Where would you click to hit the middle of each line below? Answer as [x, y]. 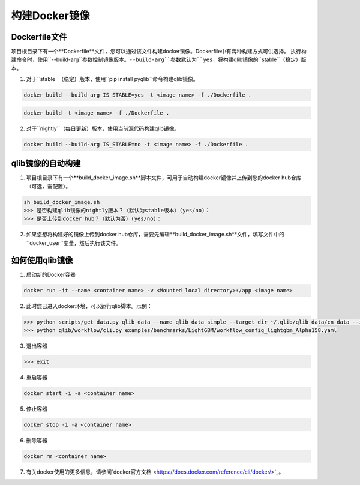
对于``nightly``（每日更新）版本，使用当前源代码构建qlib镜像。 [103, 128]
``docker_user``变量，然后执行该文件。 [74, 242]
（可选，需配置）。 [49, 186]
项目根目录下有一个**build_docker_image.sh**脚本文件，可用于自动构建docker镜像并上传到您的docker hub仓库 [164, 178]
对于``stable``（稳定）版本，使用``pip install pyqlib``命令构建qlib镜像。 [112, 79]
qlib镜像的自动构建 [46, 164]
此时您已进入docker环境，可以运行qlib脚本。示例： [89, 306]
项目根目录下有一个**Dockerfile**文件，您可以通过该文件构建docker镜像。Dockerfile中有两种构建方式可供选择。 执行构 [159, 52]
